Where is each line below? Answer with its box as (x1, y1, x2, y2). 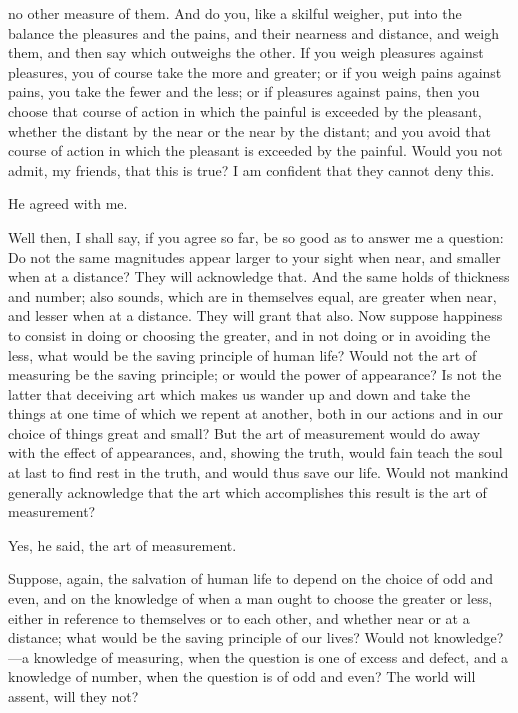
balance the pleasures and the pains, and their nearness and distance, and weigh (8, 22, 499, 43)
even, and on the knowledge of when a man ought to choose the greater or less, (8, 588, 493, 609)
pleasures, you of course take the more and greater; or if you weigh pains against (8, 61, 502, 82)
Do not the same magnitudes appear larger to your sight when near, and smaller (8, 246, 501, 267)
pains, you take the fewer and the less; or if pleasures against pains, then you (8, 81, 480, 102)
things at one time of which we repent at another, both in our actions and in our (8, 403, 503, 424)
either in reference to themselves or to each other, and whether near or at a (8, 607, 470, 628)
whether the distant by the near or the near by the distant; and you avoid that (8, 120, 491, 141)
